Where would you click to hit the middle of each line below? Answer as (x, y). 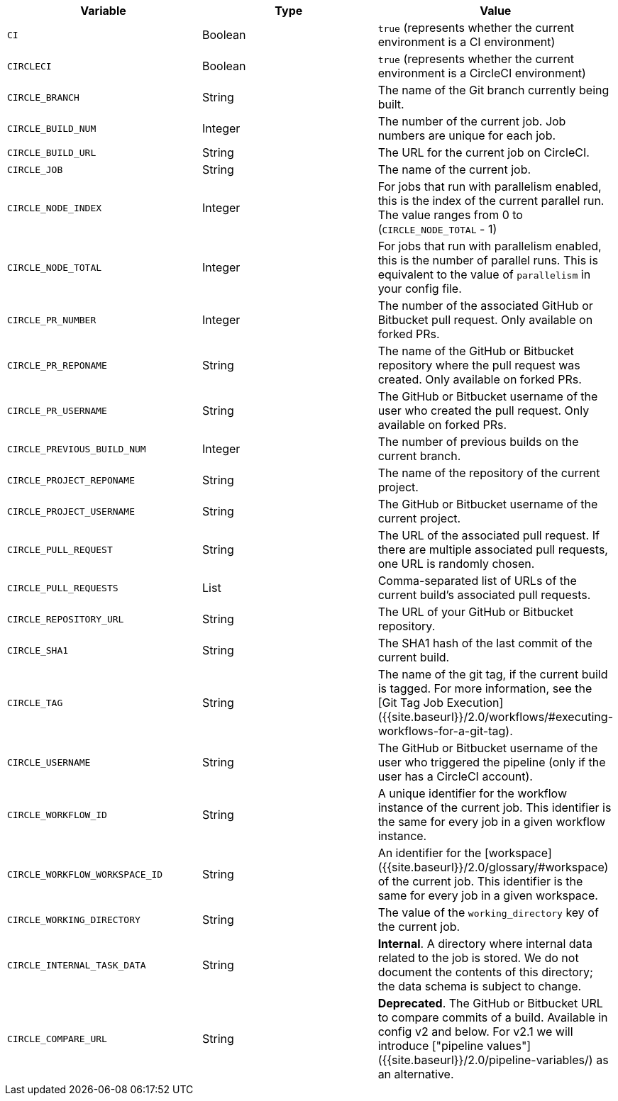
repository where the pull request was (479, 365)
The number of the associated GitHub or (485, 306)
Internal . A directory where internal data (485, 944)
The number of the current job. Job (472, 121)
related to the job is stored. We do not (478, 958)
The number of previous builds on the (478, 442)
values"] (509, 1046)
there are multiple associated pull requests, (493, 549)
